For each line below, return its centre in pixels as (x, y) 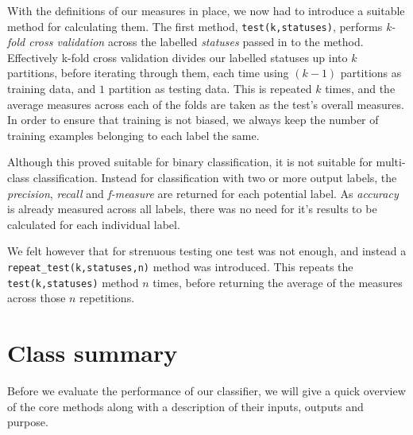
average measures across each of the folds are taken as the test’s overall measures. (206, 104)
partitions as (371, 73)
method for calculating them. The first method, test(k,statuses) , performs (195, 26)
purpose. (28, 422)
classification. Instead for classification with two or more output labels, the (215, 177)
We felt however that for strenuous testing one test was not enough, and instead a (207, 251)
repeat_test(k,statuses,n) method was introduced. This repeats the (180, 266)
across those (37, 298)
